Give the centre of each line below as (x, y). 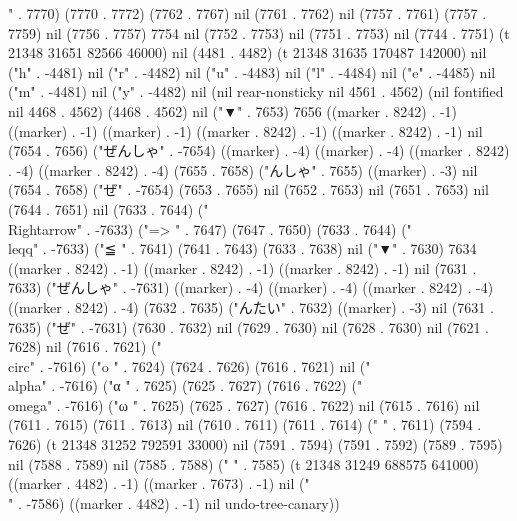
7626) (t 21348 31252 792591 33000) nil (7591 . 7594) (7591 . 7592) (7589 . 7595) (255, 444)
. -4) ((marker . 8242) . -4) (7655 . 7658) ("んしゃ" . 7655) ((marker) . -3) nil (243, 169)
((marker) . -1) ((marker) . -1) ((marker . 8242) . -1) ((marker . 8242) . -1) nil (245, 130)
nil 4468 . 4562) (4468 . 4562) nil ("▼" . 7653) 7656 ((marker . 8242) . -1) (233, 110)
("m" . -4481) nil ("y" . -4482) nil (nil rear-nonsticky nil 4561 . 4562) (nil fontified (256, 91)
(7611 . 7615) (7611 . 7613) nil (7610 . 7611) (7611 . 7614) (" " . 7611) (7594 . (245, 424)
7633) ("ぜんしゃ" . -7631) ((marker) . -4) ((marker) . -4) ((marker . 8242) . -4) (251, 287)
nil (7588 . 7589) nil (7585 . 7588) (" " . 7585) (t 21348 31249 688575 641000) (243, 463)
